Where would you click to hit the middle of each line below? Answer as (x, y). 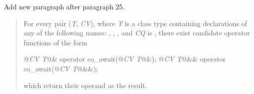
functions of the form (55, 42)
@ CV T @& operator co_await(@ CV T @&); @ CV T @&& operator (125, 59)
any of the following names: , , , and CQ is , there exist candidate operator (137, 33)
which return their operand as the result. (85, 85)
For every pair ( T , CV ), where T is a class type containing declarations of (135, 23)
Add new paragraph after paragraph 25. (64, 6)
